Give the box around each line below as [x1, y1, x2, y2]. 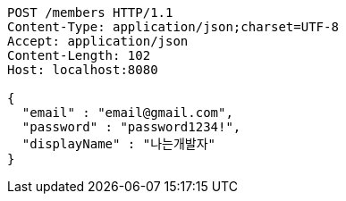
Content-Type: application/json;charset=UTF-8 [7, 20, 339, 34]
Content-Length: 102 [7, 48, 151, 63]
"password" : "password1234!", [21, 120, 241, 134]
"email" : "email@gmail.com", [21, 105, 233, 120]
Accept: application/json [7, 34, 189, 48]
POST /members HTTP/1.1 [7, 5, 173, 20]
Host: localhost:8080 [7, 63, 158, 77]
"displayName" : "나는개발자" [21, 137, 215, 151]
